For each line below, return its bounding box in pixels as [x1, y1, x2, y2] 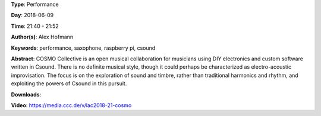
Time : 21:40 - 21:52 [11, 22, 59, 30]
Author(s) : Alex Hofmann [11, 33, 74, 41]
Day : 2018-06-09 [11, 12, 54, 19]
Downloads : [11, 91, 42, 98]
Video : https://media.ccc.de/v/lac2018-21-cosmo [11, 101, 132, 109]
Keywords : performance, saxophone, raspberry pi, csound [11, 44, 156, 51]
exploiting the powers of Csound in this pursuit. [11, 80, 127, 87]
